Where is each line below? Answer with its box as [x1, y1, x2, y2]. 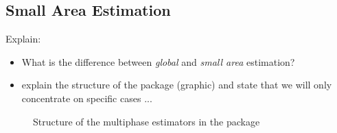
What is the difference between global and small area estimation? [21, 54, 295, 69]
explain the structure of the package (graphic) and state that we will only [21, 77, 332, 92]
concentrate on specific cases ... [21, 90, 152, 105]
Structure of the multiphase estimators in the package [33, 114, 260, 128]
